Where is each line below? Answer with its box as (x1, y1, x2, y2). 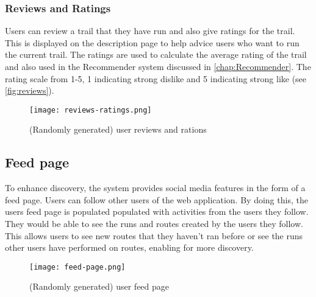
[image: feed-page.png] (29, 262, 126, 271)
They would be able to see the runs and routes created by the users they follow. (5, 217, 303, 230)
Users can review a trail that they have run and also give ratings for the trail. (5, 24, 295, 37)
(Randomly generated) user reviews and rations (29, 123, 207, 136)
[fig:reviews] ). (5, 84, 54, 97)
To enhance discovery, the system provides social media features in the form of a (5, 181, 306, 194)
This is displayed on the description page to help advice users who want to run (5, 36, 300, 49)
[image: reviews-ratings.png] (29, 105, 152, 114)
